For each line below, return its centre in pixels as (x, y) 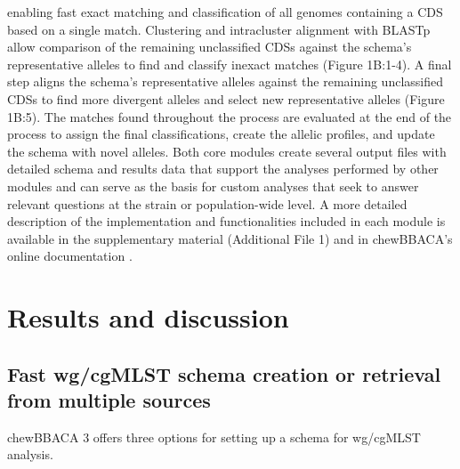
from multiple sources (109, 400)
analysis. (30, 454)
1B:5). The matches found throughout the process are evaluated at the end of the (230, 116)
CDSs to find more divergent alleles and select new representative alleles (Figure (226, 98)
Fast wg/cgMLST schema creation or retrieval (224, 373)
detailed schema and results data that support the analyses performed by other (223, 169)
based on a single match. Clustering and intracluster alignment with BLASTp (219, 29)
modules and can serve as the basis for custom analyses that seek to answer (213, 186)
